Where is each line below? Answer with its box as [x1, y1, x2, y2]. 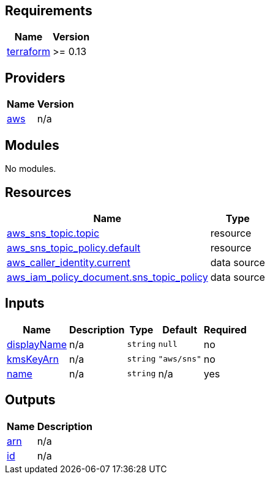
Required [203, 323, 247, 336]
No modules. [5, 163, 56, 174]
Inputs [5, 295, 45, 311]
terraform [7, 45, 51, 58]
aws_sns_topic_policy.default [7, 241, 141, 254]
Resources [5, 184, 72, 200]
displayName [7, 338, 67, 351]
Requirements [5, 3, 92, 18]
